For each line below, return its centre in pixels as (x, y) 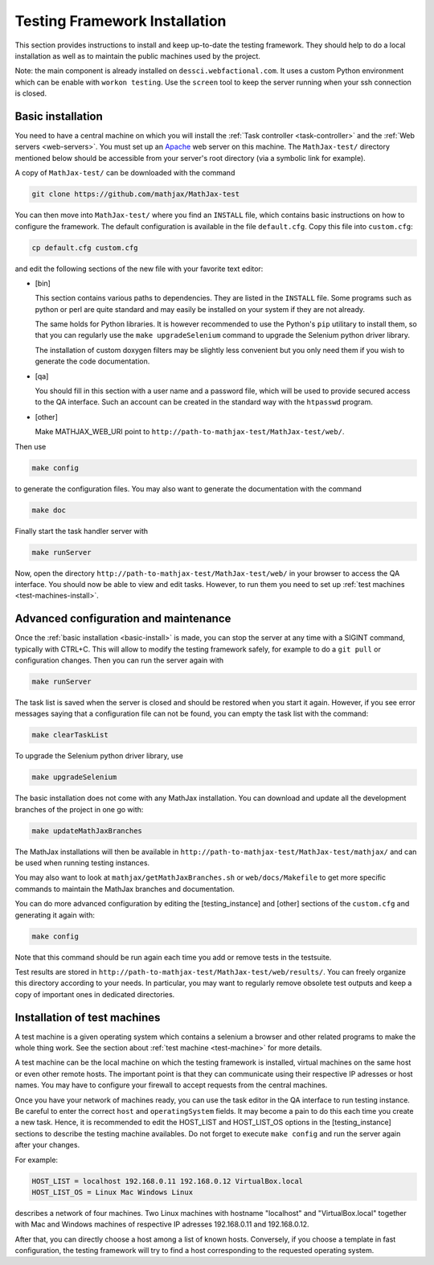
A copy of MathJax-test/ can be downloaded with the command (125, 173)
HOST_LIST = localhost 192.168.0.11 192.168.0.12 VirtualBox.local (168, 1181)
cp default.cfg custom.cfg (85, 248)
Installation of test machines (88, 1017)
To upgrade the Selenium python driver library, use (99, 756)
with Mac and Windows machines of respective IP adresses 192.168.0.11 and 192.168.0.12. (162, 1224)
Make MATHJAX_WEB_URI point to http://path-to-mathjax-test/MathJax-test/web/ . (190, 432)
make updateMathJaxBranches (87, 831)
